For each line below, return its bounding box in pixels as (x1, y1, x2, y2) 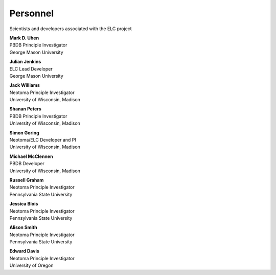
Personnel (9, 8, 54, 19)
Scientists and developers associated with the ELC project (9, 26, 132, 32)
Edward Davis (9, 248, 39, 254)
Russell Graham (9, 177, 44, 183)
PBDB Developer (9, 161, 44, 167)
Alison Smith (9, 224, 38, 231)
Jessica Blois (9, 201, 38, 207)
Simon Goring (9, 129, 39, 135)
